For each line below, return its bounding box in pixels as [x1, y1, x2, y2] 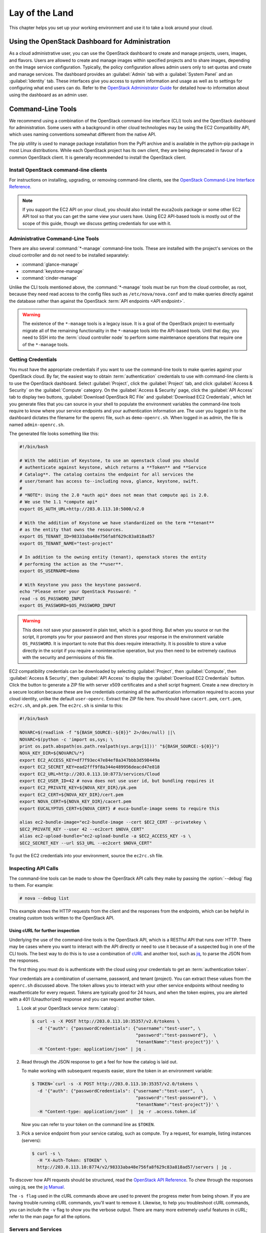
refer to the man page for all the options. [9, 1214, 91, 1220]
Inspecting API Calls [9, 865, 59, 872]
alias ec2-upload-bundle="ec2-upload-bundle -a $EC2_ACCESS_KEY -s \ [19, 834, 191, 839]
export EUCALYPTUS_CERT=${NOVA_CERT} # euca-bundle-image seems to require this [19, 805, 220, 811]
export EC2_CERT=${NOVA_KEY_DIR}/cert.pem [19, 792, 124, 798]
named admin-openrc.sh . [9, 422, 65, 428]
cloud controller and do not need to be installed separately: [9, 252, 129, 258]
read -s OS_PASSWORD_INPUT [19, 596, 85, 601]
